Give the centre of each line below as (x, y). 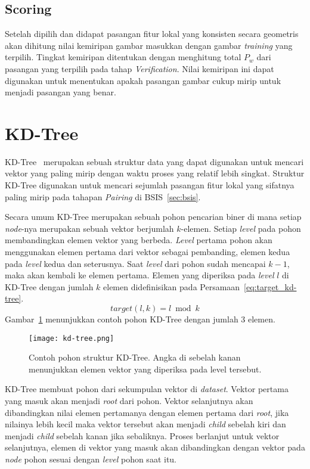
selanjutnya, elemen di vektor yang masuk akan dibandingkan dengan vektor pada (155, 447)
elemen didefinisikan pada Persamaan (172, 286)
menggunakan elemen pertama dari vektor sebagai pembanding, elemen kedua (148, 252)
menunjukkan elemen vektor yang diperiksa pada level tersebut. (145, 369)
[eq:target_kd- (270, 286)
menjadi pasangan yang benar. (61, 92)
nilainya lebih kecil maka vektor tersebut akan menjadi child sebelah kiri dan (145, 424)
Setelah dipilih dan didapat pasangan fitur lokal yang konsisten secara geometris (152, 34)
